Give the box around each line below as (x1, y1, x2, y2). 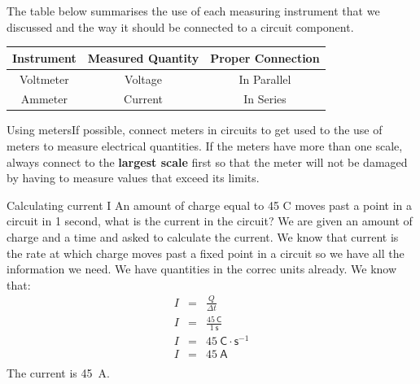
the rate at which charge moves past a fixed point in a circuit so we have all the (7, 244, 405, 261)
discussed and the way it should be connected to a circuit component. (7, 18, 354, 35)
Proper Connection (210, 49, 320, 66)
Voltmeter (20, 70, 69, 87)
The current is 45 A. (7, 364, 110, 382)
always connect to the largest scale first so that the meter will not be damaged (7, 153, 408, 170)
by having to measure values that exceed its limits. (7, 169, 260, 186)
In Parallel (238, 70, 291, 87)
